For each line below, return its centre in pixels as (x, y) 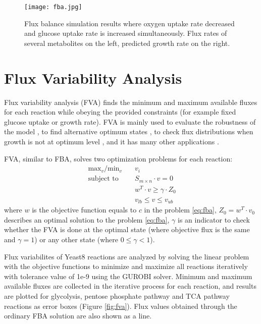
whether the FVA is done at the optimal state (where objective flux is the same (127, 229)
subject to (103, 179)
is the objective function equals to (84, 210)
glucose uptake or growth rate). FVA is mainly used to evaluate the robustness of (130, 121)
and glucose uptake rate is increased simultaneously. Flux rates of (126, 33)
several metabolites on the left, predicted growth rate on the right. (127, 43)
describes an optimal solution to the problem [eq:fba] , (87, 219)
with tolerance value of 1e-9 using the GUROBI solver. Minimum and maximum (128, 276)
